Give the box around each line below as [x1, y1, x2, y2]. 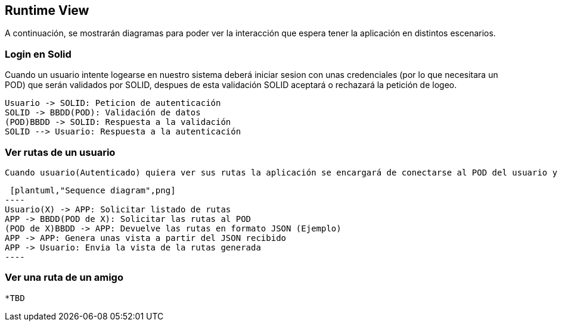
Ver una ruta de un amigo [5, 271, 123, 284]
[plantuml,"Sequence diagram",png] [10, 185, 176, 195]
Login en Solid [5, 48, 72, 60]
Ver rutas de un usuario [5, 146, 116, 158]
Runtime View [5, 3, 89, 18]
